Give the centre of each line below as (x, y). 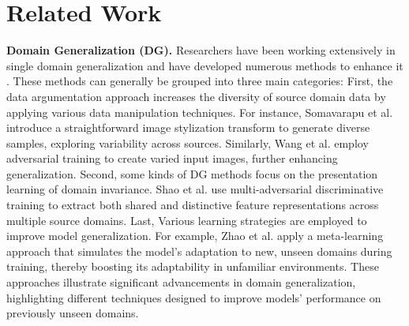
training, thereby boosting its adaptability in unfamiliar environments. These (193, 266)
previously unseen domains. (73, 313)
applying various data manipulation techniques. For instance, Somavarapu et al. (200, 112)
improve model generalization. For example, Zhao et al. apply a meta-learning (195, 236)
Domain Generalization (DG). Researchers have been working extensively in (201, 50)
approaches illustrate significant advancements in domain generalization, (181, 282)
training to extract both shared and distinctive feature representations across (193, 205)
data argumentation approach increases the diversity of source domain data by (196, 96)
